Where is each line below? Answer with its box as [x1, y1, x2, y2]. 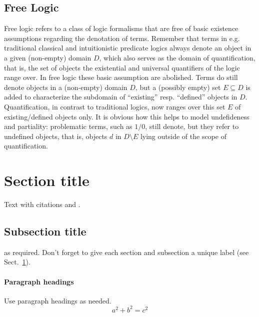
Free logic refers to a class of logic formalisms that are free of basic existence [4, 23, 238, 33]
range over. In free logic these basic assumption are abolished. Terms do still [4, 72, 238, 82]
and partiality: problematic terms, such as [4, 121, 132, 131]
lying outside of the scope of [140, 130, 226, 141]
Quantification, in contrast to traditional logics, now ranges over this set [4, 101, 225, 111]
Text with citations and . [4, 199, 80, 209]
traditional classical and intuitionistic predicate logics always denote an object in [4, 42, 251, 53]
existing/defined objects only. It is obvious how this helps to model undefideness [4, 111, 249, 121]
